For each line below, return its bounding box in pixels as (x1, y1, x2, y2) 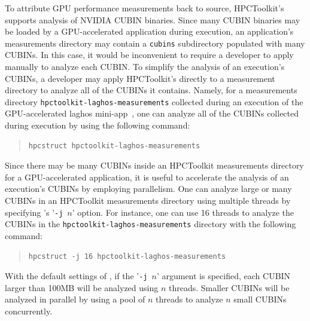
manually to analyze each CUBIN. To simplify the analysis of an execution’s (5, 60, 285, 73)
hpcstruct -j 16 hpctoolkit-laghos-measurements (28, 252, 226, 261)
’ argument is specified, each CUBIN (156, 270, 291, 282)
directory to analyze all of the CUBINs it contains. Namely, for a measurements (5, 84, 297, 96)
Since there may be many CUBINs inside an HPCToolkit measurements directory (5, 159, 304, 172)
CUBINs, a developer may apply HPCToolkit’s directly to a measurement (5, 72, 275, 84)
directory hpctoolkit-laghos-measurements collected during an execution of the (5, 95, 303, 108)
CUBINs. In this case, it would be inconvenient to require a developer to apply (5, 48, 294, 61)
